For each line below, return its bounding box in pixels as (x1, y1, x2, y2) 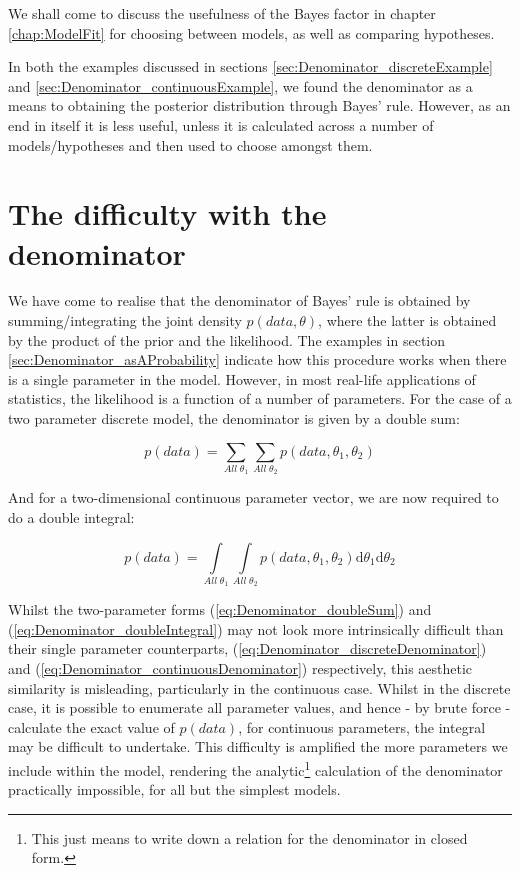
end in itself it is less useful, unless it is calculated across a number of (8, 114, 434, 135)
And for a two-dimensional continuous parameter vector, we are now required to (8, 487, 499, 508)
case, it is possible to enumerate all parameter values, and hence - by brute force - (8, 697, 511, 718)
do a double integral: (8, 506, 135, 527)
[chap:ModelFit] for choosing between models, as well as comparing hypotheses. (8, 22, 495, 43)
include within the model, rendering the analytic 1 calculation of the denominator (8, 757, 503, 780)
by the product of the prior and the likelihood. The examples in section (8, 329, 446, 350)
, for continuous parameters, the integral (238, 716, 486, 737)
